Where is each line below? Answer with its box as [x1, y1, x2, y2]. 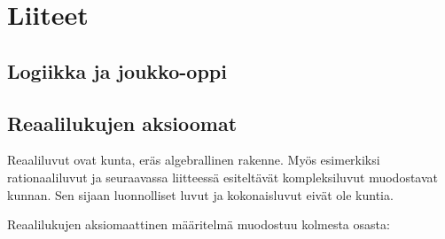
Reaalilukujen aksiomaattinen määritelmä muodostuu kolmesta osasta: [7, 215, 390, 234]
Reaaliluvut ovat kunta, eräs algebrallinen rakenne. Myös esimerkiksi [7, 150, 380, 169]
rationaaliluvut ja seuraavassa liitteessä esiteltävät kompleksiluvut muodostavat [7, 167, 439, 186]
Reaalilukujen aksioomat [7, 109, 238, 136]
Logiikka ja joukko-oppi [7, 57, 227, 84]
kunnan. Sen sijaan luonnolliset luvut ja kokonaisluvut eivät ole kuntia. [7, 185, 394, 204]
